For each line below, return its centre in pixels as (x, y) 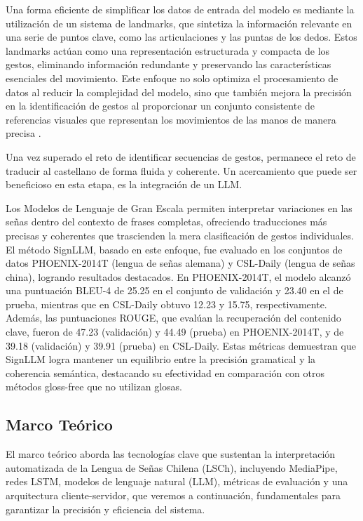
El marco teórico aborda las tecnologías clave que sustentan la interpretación (171, 454)
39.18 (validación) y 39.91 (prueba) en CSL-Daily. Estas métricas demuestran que (181, 345)
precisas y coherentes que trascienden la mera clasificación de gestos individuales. (180, 235)
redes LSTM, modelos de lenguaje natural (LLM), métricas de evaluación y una (177, 481)
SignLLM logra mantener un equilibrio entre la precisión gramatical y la (161, 359)
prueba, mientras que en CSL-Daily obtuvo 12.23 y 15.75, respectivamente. (166, 304)
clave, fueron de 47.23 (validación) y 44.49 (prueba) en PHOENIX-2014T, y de (175, 332)
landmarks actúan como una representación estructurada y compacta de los (168, 50)
